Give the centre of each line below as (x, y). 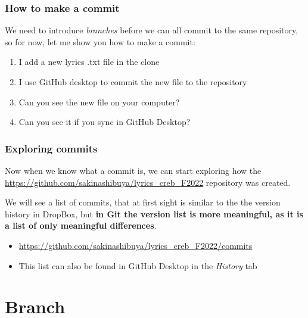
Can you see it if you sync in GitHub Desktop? (105, 122)
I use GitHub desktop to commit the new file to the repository (133, 82)
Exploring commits (51, 148)
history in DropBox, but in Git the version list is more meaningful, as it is (154, 213)
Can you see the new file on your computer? (99, 102)
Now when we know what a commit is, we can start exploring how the (133, 170)
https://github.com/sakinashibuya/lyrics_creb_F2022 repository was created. (148, 182)
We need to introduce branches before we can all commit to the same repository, (152, 30)
